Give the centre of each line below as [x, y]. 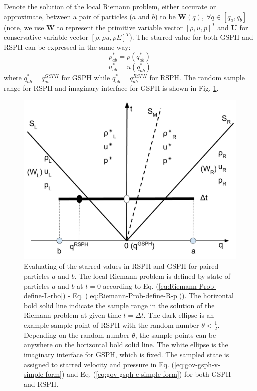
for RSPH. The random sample [197, 78]
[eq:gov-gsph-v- [197, 364]
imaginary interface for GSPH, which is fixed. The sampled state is [127, 354]
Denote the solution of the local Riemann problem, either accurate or [110, 6]
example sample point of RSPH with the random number [112, 325]
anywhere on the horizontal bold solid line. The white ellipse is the [126, 345]
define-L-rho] [44, 296]
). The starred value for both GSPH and [191, 37]
